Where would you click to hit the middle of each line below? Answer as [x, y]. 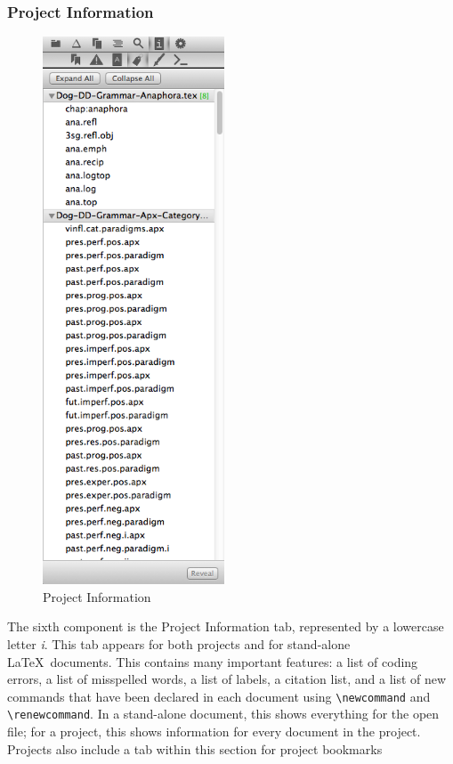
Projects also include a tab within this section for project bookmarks [195, 748]
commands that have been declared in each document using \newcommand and [219, 696]
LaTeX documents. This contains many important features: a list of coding [213, 661]
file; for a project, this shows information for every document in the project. [214, 731]
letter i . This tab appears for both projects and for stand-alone [179, 644]
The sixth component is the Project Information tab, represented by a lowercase [226, 626]
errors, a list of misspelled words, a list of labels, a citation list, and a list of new [227, 679]
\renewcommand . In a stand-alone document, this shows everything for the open [223, 714]
